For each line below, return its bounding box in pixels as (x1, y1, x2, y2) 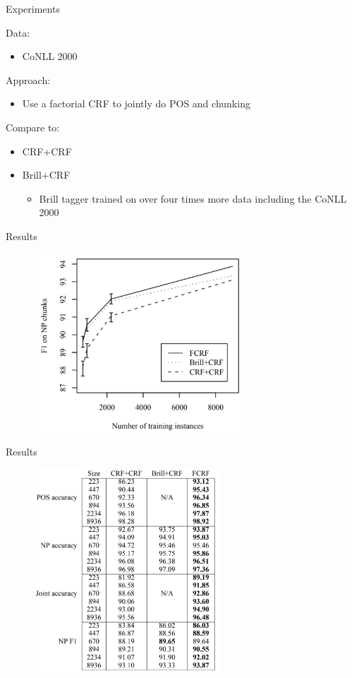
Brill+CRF (22, 167, 71, 182)
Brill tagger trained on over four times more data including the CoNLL (39, 191, 347, 206)
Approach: (6, 72, 51, 87)
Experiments (6, 1, 60, 16)
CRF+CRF (22, 143, 72, 158)
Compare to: (6, 119, 60, 134)
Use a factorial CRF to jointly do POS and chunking (22, 96, 250, 111)
